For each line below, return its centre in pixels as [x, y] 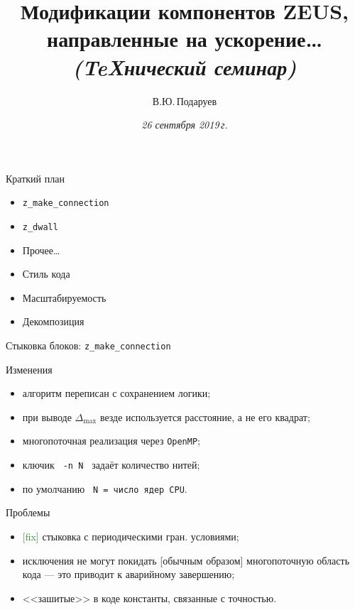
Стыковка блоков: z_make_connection [88, 345]
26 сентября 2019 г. [185, 125]
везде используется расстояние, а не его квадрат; [205, 416]
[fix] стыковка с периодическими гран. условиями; [131, 536]
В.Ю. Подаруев [185, 100]
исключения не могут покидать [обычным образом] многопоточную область [186, 560]
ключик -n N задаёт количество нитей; [111, 465]
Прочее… [41, 250]
